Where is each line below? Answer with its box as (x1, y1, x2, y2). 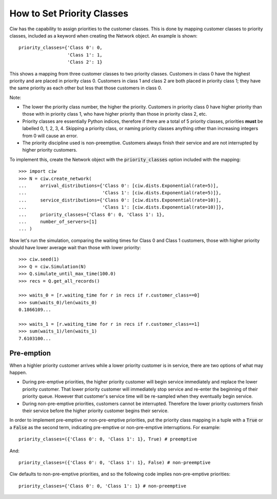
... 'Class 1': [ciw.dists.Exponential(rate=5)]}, (18, 190, 222, 196)
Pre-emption (9, 348, 51, 357)
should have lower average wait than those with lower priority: (9, 245, 141, 251)
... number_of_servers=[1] (18, 218, 97, 225)
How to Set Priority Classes (9, 8, 129, 19)
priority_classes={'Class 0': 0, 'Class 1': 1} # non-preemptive (18, 483, 187, 489)
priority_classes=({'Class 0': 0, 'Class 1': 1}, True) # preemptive (18, 436, 197, 442)
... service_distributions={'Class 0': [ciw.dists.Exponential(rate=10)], (18, 197, 222, 203)
